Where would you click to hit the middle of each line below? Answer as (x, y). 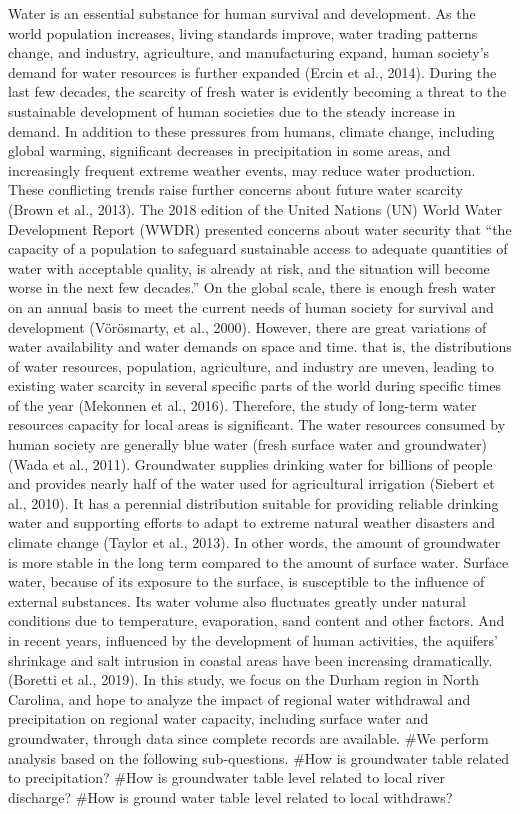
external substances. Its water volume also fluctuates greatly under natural (237, 600)
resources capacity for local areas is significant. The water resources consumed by (257, 424)
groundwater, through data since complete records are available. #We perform (248, 737)
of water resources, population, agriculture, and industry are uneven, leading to (251, 365)
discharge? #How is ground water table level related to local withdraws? (230, 796)
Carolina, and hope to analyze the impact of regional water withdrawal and (239, 698)
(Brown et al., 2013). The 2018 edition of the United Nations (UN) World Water (255, 208)
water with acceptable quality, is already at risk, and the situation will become (249, 267)
